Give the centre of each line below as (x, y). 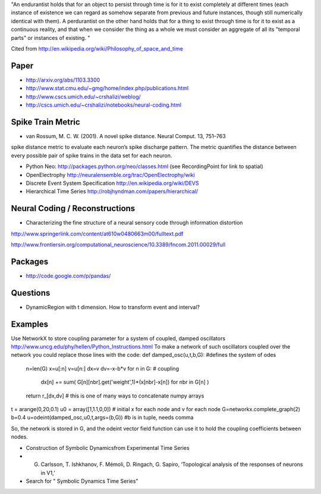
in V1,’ (48, 473)
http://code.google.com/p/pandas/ (68, 276)
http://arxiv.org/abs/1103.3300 (63, 80)
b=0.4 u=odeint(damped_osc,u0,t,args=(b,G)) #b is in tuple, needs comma (102, 418)
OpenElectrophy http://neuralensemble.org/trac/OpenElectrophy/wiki (111, 175)
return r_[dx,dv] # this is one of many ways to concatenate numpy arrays (115, 396)
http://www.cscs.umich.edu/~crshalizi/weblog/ (83, 97)
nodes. (19, 437)
